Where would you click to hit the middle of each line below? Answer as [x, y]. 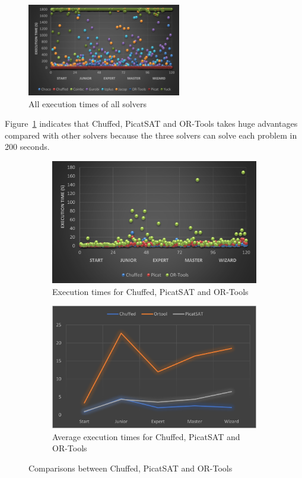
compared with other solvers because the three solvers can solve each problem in [151, 135]
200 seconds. [27, 147]
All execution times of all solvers [88, 103]
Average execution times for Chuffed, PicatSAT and [146, 436]
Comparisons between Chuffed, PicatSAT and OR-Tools [131, 468]
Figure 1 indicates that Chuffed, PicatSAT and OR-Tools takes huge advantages [151, 123]
